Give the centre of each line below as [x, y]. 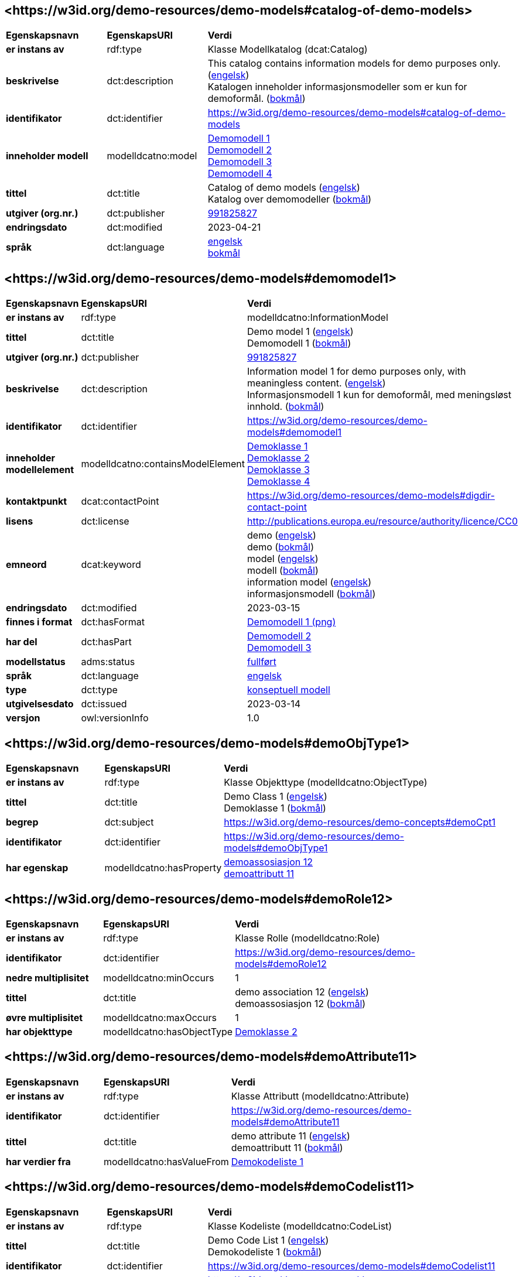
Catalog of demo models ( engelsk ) [284, 188]
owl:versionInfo [115, 718]
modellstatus [36, 662]
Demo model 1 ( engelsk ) [300, 332]
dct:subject [129, 822]
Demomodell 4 [240, 174]
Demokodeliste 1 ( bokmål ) [265, 1252]
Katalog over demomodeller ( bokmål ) [290, 199]
